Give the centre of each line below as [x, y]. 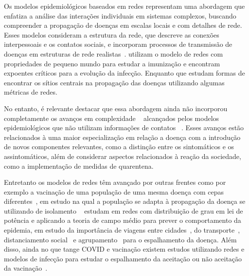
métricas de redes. [31, 92]
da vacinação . [26, 268]
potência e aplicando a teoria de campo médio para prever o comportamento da [123, 220]
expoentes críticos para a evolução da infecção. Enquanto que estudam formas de [124, 73]
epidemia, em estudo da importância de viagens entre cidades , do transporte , [122, 230]
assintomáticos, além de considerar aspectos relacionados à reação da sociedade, [123, 156]
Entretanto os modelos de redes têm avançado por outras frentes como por [115, 182]
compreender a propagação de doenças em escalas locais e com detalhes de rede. [123, 25]
